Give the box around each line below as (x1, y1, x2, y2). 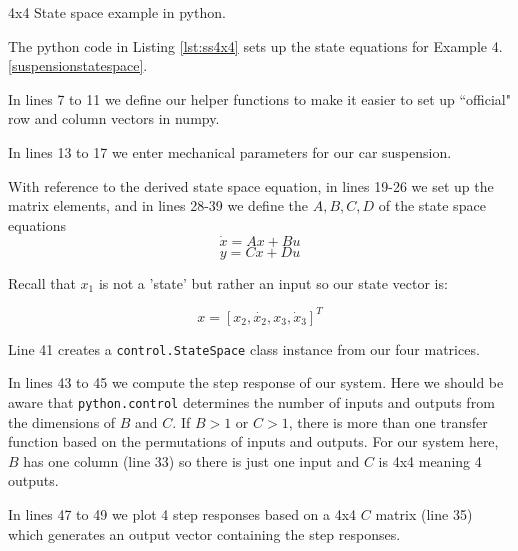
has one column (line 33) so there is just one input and (23, 450, 360, 471)
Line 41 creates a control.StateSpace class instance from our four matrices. (8, 338, 480, 359)
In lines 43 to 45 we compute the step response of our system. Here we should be (8, 372, 504, 393)
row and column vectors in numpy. (8, 108, 220, 129)
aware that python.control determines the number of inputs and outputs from (8, 391, 495, 412)
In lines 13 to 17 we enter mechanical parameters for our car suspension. (8, 141, 452, 162)
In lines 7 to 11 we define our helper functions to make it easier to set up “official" (8, 88, 511, 109)
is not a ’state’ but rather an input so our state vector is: (98, 272, 448, 293)
